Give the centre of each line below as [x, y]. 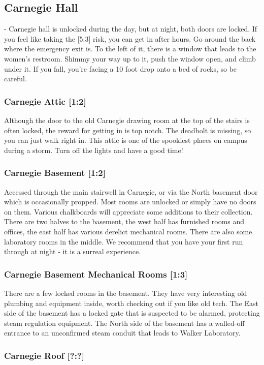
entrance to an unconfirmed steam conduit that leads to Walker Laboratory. [122, 333]
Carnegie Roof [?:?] [44, 355]
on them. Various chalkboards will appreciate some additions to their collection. [128, 211]
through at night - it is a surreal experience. [73, 251]
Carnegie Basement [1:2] [55, 173]
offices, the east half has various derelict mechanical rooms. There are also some [128, 231]
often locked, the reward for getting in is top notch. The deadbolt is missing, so [128, 130]
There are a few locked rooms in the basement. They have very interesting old [126, 293]
